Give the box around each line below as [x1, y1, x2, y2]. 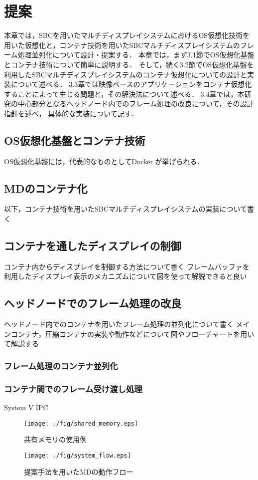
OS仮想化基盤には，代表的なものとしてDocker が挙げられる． [4, 156, 204, 166]
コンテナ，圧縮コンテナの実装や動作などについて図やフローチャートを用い [10, 328, 255, 339]
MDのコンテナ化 [4, 180, 88, 196]
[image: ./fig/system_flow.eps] [24, 452, 131, 459]
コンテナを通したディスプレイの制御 [4, 238, 181, 253]
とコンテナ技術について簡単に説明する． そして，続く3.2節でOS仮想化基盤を [4, 59, 254, 69]
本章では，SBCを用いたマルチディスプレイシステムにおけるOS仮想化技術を [4, 30, 250, 40]
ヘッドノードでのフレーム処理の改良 [4, 295, 181, 311]
